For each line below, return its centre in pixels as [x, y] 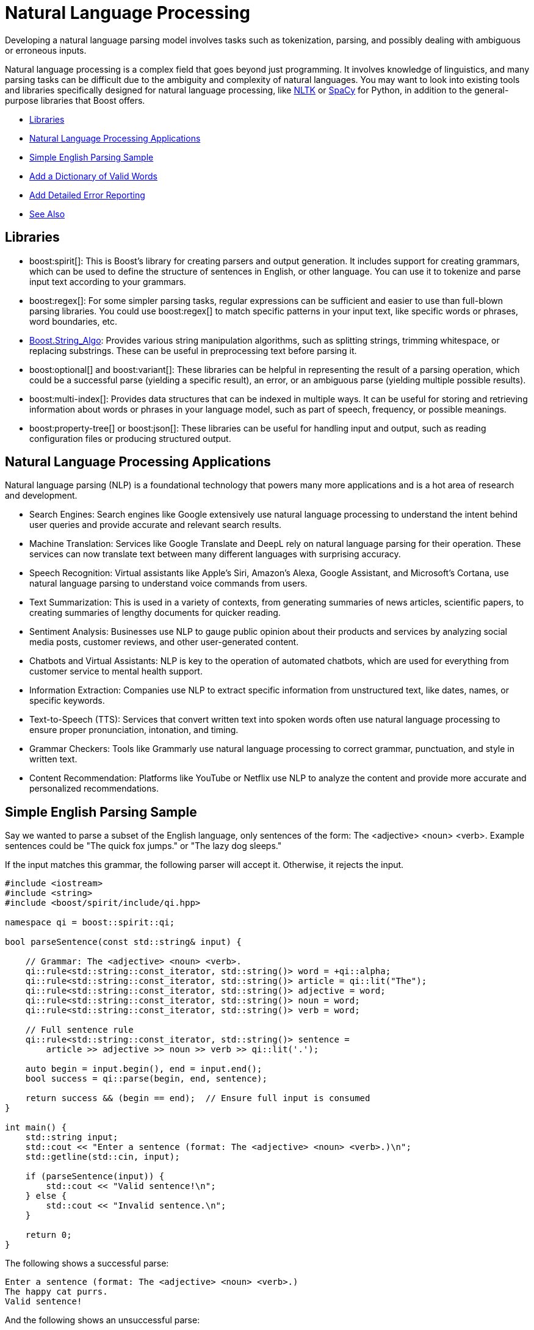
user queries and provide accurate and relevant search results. [156, 525]
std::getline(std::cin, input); [103, 1157]
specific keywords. [67, 701]
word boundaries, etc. [74, 321]
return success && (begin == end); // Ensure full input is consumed [198, 1098]
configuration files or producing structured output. [130, 438]
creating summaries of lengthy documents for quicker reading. [155, 613]
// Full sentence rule [79, 1030]
